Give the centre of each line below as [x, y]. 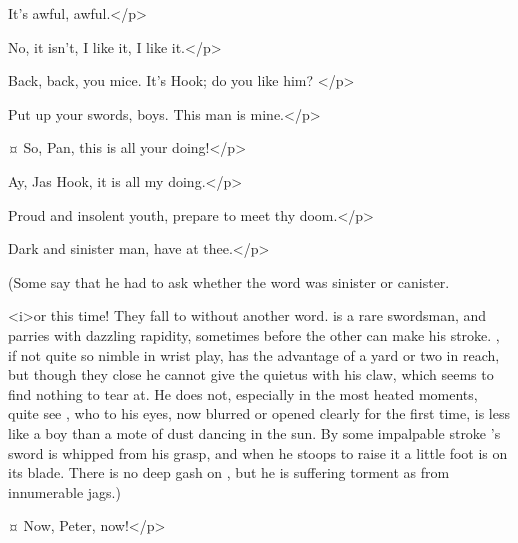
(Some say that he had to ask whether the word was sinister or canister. [229, 281]
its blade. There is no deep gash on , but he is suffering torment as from [229, 472]
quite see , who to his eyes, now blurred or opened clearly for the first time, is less [259, 413]
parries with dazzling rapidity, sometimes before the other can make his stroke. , [254, 334]
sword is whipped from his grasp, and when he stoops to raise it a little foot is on [258, 452]
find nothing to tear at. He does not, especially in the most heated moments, [243, 393]
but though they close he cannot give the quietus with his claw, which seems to [251, 374]
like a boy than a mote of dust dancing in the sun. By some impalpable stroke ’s [254, 432]
